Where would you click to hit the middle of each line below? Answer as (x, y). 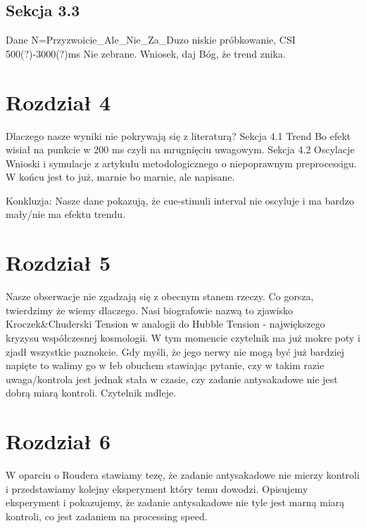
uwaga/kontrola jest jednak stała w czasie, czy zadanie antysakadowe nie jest (172, 379)
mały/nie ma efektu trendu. (66, 214)
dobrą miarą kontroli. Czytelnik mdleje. (91, 393)
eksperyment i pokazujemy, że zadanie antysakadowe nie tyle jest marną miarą (175, 502)
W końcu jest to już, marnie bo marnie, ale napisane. (120, 177)
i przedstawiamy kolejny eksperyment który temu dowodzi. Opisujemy (157, 488)
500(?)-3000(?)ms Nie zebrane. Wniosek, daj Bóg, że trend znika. (146, 53)
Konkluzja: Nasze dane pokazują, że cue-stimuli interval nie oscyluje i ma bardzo (180, 200)
